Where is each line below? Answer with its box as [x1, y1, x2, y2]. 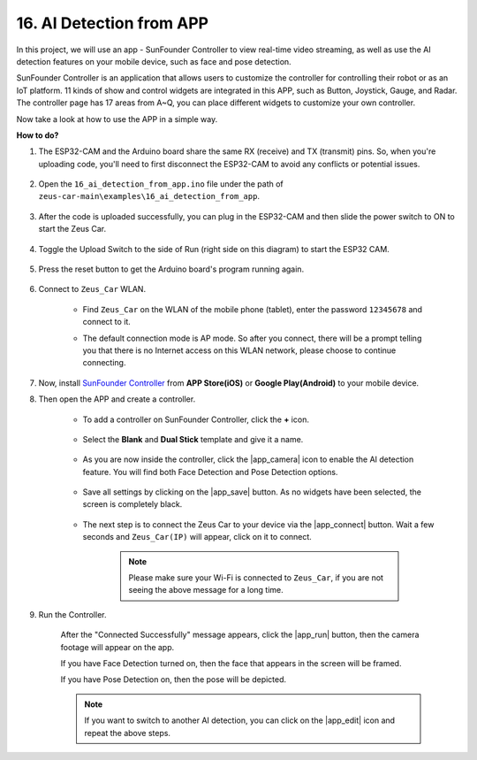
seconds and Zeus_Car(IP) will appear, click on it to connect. [82, 532, 313, 542]
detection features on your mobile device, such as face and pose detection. [16, 56, 291, 66]
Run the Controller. [38, 609, 107, 619]
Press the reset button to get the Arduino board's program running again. [38, 264, 305, 274]
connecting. [82, 357, 126, 368]
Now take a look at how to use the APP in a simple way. [16, 113, 218, 124]
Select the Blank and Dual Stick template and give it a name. [82, 434, 304, 444]
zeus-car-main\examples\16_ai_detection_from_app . [38, 191, 261, 202]
